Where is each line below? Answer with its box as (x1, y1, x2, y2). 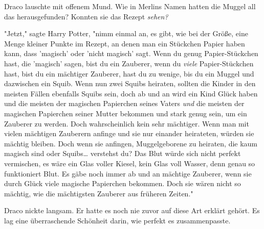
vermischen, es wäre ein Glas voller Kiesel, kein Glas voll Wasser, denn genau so (4, 158, 255, 168)
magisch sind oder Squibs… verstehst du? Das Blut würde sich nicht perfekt (4, 148, 241, 159)
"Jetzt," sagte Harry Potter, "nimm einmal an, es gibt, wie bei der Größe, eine (4, 28, 248, 39)
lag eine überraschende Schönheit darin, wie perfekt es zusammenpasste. (4, 215, 231, 225)
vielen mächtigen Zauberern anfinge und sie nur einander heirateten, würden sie (4, 128, 254, 139)
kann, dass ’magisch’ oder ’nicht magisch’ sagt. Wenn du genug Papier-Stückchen (4, 48, 258, 59)
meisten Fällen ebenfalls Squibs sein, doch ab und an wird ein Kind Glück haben (4, 88, 258, 98)
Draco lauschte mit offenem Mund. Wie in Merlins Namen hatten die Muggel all (4, 1, 256, 11)
